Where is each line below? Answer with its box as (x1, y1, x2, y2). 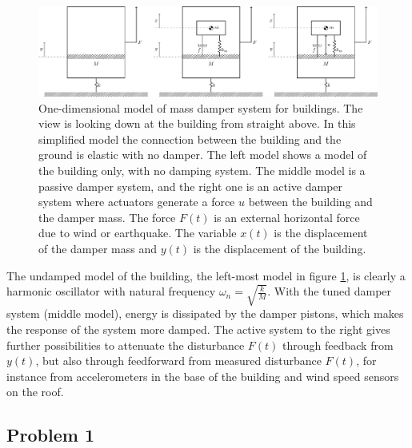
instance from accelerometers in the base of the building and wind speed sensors (6, 367, 399, 384)
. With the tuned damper (267, 283, 392, 299)
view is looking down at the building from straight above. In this (38, 115, 356, 132)
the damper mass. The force (38, 208, 176, 225)
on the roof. (6, 383, 64, 400)
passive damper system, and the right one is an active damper (38, 177, 343, 194)
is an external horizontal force (214, 208, 360, 225)
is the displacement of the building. (193, 240, 366, 256)
